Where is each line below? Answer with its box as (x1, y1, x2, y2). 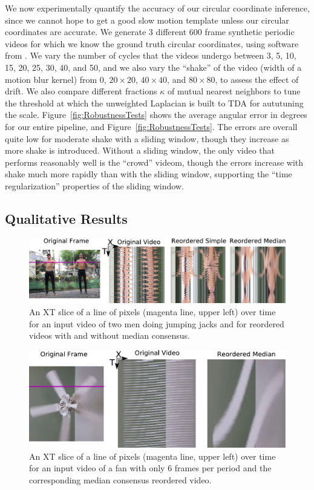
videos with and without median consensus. (29, 329, 190, 342)
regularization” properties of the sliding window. (5, 179, 184, 192)
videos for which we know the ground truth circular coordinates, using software (5, 37, 299, 50)
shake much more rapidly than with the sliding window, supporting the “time (5, 168, 292, 180)
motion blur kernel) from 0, (5, 73, 106, 85)
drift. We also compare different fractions (5, 85, 157, 97)
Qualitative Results (5, 209, 128, 227)
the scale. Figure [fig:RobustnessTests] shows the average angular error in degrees (5, 108, 307, 121)
